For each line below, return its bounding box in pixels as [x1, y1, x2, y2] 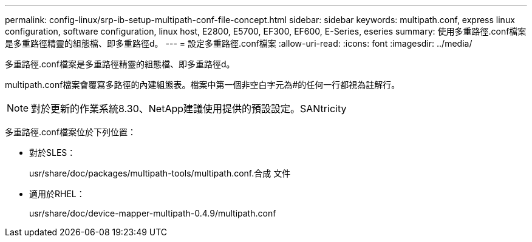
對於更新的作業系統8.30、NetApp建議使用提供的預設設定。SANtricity [31, 103, 347, 115]
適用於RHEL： [29, 189, 85, 199]
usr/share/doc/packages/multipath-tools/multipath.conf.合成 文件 [29, 168, 291, 178]
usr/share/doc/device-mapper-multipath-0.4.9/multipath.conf [29, 208, 276, 218]
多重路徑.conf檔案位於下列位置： [5, 127, 136, 137]
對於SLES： [29, 147, 76, 158]
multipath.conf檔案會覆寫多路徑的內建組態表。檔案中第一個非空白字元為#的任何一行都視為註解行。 [5, 79, 400, 90]
